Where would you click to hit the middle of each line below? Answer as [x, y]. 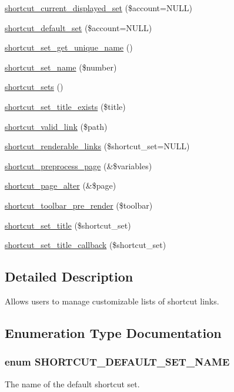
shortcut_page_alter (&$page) [61, 185]
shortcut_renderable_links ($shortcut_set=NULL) [97, 146]
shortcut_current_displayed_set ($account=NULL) [98, 8]
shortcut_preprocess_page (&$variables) [78, 165]
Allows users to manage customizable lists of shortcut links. [112, 301]
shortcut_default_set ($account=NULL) [78, 27]
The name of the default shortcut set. [72, 383]
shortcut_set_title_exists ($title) [65, 106]
